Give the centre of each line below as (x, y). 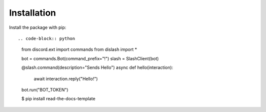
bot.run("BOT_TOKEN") (45, 90)
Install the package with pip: (38, 27)
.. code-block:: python (47, 38)
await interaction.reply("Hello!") (66, 79)
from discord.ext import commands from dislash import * (79, 49)
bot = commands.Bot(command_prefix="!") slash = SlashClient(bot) (90, 58)
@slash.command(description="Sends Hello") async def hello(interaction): (97, 67)
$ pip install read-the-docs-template (58, 99)
